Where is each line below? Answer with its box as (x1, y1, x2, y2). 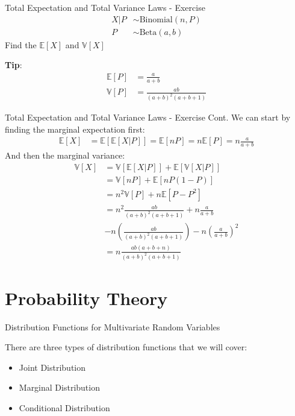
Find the (5, 38, 37, 51)
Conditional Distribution (19, 402, 110, 414)
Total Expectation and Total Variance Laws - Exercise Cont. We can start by (5, 111, 291, 124)
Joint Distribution (19, 361, 86, 373)
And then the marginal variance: (5, 149, 125, 162)
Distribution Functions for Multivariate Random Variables (5, 320, 220, 333)
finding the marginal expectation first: (5, 122, 145, 135)
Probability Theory (5, 285, 168, 310)
